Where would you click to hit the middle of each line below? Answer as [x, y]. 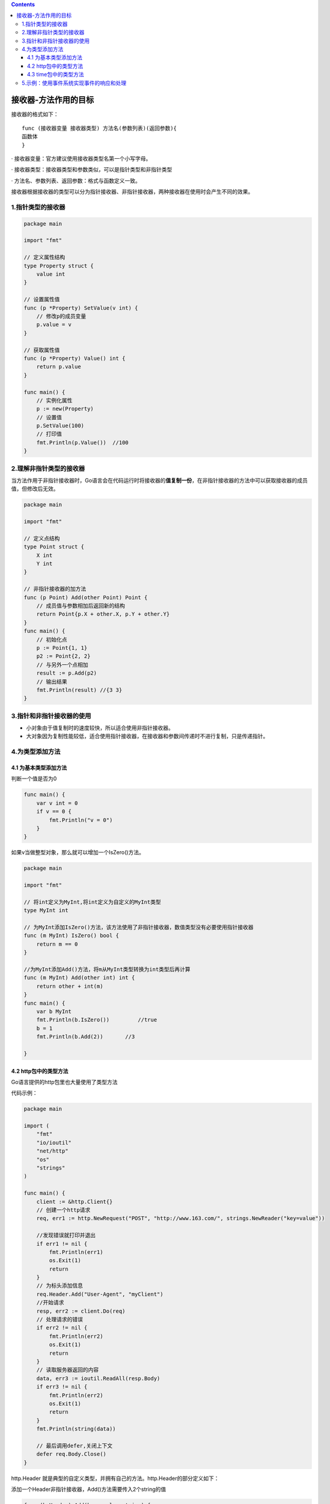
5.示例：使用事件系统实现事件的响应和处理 [74, 83]
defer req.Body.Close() [71, 1454]
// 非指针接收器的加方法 [55, 589]
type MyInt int [46, 911]
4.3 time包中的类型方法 [56, 75]
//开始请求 [50, 1303]
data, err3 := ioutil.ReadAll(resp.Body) [98, 1378]
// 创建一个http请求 [63, 1210]
